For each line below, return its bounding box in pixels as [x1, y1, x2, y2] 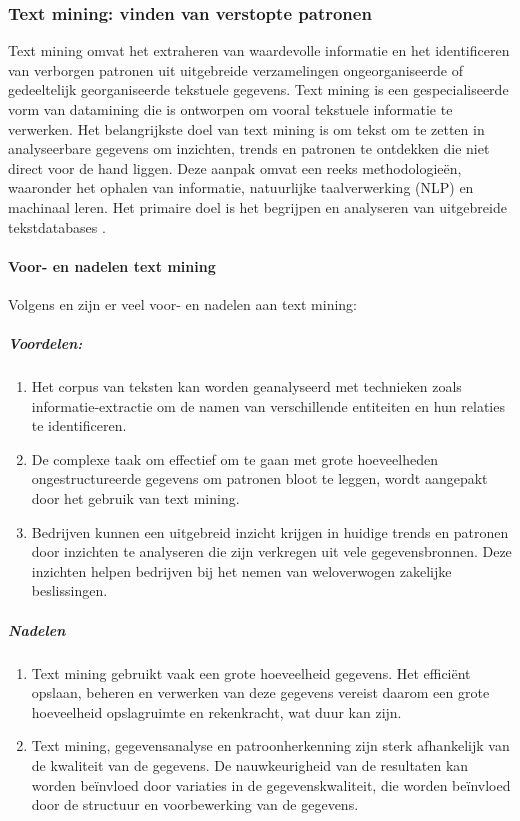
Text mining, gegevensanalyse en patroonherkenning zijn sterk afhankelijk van [31, 735, 510, 756]
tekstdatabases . [8, 216, 106, 237]
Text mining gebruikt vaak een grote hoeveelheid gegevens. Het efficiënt [31, 662, 471, 683]
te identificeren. [31, 415, 127, 436]
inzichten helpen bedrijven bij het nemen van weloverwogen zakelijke [31, 560, 452, 581]
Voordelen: [8, 333, 83, 354]
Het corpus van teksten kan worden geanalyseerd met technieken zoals [31, 376, 462, 397]
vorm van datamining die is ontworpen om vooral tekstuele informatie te [8, 99, 453, 119]
